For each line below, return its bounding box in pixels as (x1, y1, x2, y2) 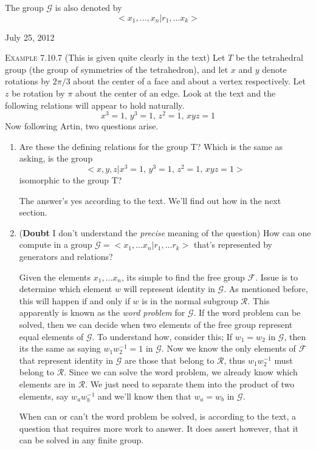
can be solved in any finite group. (19, 434, 144, 446)
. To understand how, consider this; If (92, 330, 233, 343)
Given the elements (19, 270, 91, 283)
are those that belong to (124, 353, 215, 366)
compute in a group (19, 238, 92, 251)
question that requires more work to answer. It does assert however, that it (19, 421, 298, 434)
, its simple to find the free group (122, 270, 245, 283)
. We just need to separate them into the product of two (85, 378, 295, 390)
